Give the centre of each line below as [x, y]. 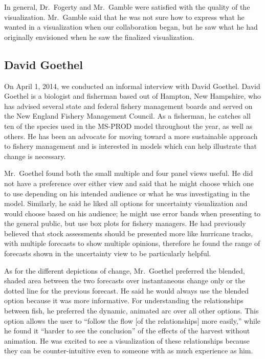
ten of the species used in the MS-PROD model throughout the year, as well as [128, 126]
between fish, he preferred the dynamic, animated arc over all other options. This [131, 311]
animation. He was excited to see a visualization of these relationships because [127, 340]
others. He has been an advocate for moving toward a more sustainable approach [131, 136]
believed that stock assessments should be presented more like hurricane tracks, [129, 233]
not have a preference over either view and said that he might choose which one [129, 183]
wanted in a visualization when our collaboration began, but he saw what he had [131, 27]
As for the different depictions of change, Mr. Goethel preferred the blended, [125, 270]
